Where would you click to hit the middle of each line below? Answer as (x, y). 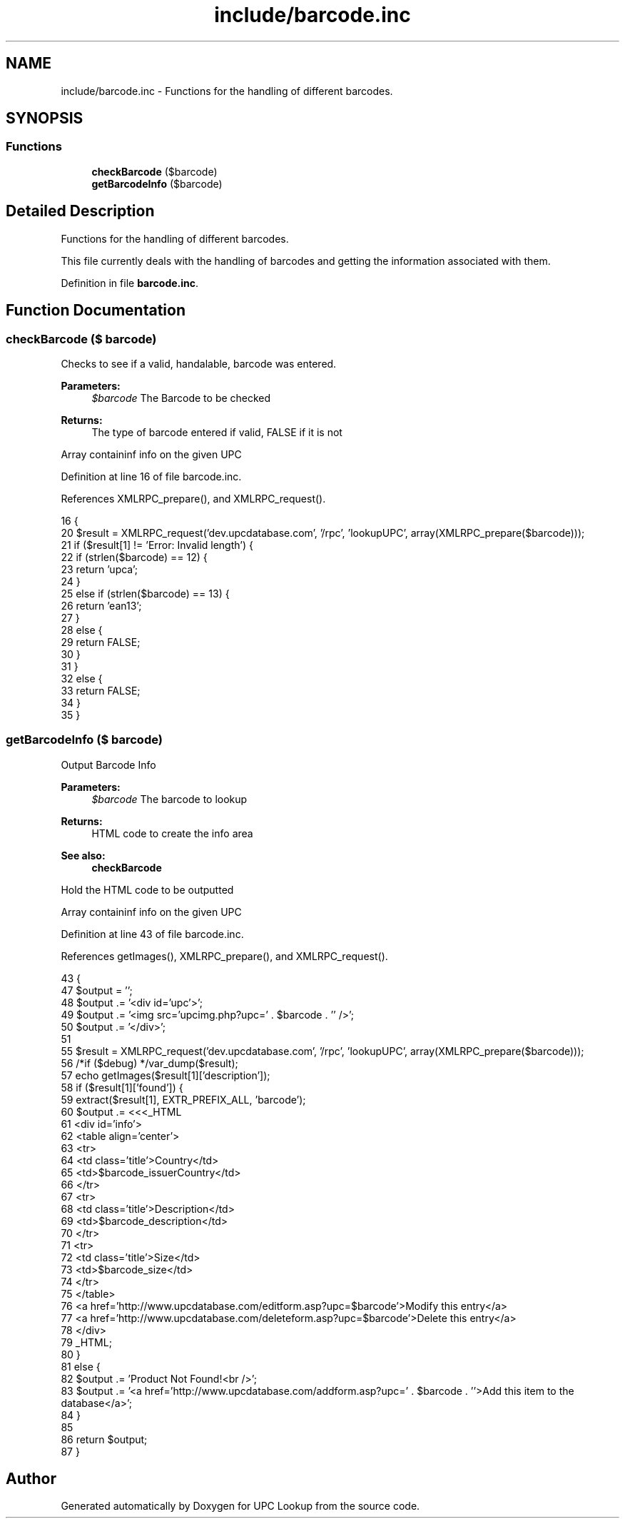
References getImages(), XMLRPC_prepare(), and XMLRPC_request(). (224, 956)
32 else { (82, 678)
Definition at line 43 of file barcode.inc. (152, 934)
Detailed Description (80, 211)
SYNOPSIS (45, 118)
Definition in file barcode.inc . (130, 283)
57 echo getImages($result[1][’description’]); (166, 1075)
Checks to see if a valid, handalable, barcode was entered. (199, 363)
